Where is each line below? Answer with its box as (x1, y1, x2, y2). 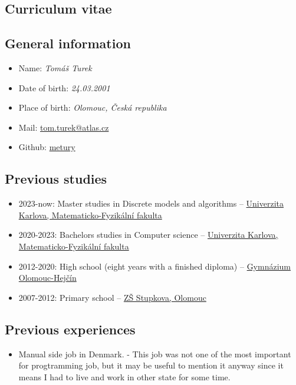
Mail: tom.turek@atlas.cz (18, 121, 109, 133)
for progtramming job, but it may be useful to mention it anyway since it (18, 359, 284, 371)
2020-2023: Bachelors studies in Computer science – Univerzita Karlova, (18, 228, 278, 241)
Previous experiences (5, 320, 136, 338)
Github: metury (18, 141, 75, 153)
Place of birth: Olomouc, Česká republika (18, 101, 167, 114)
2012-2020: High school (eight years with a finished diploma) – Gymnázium (18, 260, 291, 272)
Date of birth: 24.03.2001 (18, 81, 110, 94)
